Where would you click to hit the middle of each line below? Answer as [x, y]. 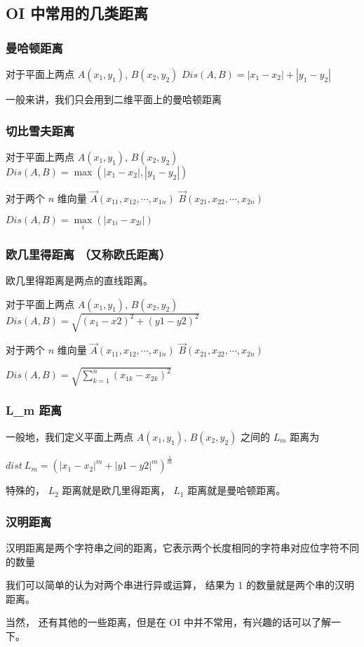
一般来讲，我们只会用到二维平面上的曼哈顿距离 [114, 99]
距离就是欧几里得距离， [116, 490]
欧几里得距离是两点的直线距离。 [79, 280]
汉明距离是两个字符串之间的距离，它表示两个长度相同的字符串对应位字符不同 [182, 547]
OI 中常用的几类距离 [77, 13]
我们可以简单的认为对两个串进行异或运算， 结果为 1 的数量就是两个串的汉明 [180, 585]
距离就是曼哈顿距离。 [237, 490]
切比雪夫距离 [40, 130]
